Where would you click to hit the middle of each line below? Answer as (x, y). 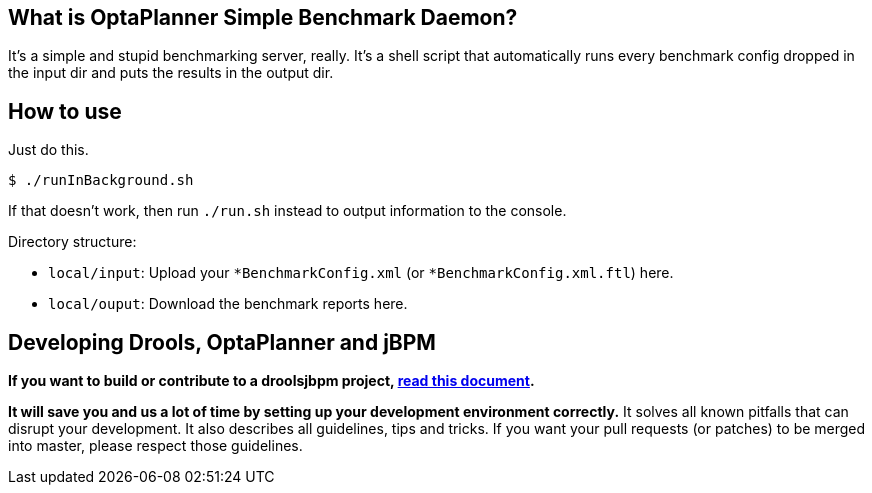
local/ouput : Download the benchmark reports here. (228, 304)
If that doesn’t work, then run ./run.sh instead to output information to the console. (287, 211)
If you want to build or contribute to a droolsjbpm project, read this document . (271, 381)
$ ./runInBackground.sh (101, 180)
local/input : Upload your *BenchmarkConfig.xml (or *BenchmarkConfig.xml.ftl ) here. (361, 273)
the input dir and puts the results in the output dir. (171, 73)
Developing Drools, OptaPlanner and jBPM (222, 342)
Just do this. (48, 150)
